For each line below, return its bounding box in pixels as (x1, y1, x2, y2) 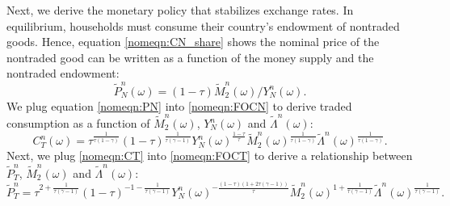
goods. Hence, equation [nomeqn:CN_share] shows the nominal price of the (6, 33, 380, 50)
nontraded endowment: (6, 65, 120, 82)
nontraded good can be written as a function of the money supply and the (6, 48, 374, 65)
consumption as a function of (6, 115, 150, 131)
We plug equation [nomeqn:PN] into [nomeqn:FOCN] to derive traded (6, 97, 352, 114)
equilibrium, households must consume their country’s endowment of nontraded (6, 17, 400, 34)
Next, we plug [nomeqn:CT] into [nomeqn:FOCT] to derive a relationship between (6, 147, 413, 164)
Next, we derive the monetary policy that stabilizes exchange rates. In (6, 2, 354, 18)
